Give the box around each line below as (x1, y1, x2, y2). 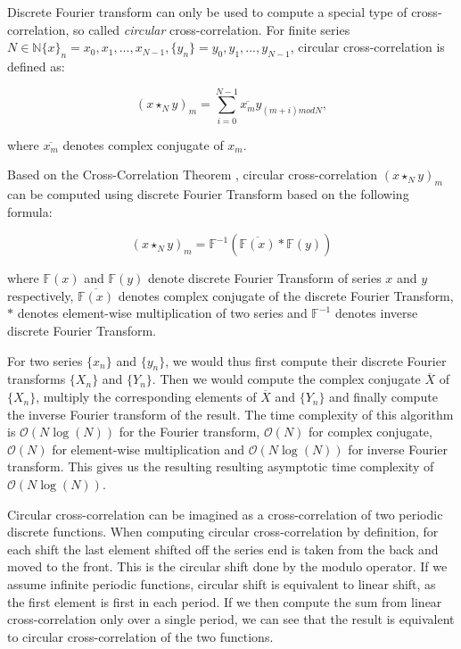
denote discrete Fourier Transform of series (148, 269, 382, 287)
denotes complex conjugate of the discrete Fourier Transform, (118, 286, 454, 304)
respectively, (7, 286, 74, 304)
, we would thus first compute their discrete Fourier (165, 351, 447, 370)
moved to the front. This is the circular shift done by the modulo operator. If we (7, 557, 448, 576)
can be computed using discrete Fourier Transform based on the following (7, 185, 409, 204)
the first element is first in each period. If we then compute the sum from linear (7, 592, 442, 611)
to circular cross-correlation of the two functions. (7, 627, 274, 645)
